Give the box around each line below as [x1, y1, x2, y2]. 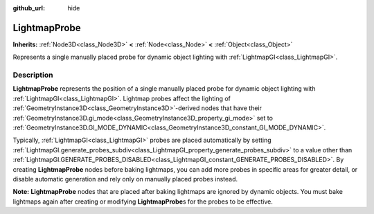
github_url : [12, 4, 45, 12]
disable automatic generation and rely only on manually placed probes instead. [12, 175, 238, 183]
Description [12, 70, 53, 80]
